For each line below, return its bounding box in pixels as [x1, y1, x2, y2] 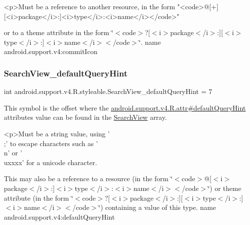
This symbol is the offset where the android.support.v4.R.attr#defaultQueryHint [4, 102, 246, 112]
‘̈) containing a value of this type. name [98, 202, 216, 212]
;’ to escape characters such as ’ [4, 138, 98, 148]
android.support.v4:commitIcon [4, 46, 97, 56]
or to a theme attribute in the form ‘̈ [4, 27, 114, 37]
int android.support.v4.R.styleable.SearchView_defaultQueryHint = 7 [4, 86, 212, 96]
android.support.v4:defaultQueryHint [4, 211, 115, 222]
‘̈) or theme [208, 183, 241, 193]
